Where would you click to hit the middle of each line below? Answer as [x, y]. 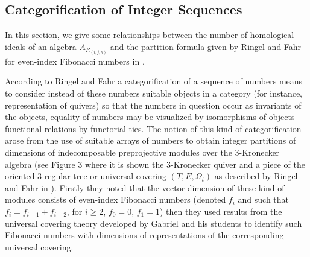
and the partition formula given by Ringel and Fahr [206, 46]
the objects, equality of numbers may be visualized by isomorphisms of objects [150, 117]
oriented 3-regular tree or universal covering [86, 176]
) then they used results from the [221, 211]
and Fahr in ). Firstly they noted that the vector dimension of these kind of [145, 187]
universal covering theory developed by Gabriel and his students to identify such [153, 223]
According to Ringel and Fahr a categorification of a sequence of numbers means [154, 81]
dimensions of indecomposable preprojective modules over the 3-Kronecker [142, 152]
